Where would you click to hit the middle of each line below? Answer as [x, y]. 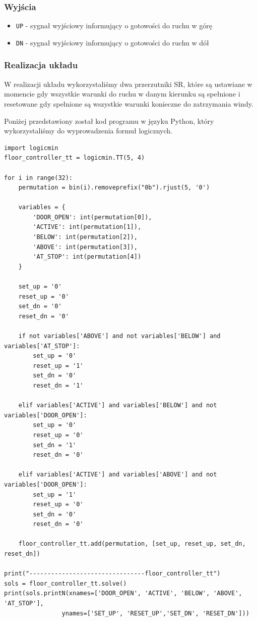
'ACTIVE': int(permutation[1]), [87, 227]
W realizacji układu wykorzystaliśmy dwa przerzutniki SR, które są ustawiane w [128, 84]
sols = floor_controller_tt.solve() [66, 583]
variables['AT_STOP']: [42, 346]
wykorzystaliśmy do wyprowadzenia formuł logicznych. [88, 131]
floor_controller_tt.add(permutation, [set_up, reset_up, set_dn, [132, 544]
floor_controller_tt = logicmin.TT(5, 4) [75, 158]
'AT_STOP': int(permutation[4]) [87, 257]
